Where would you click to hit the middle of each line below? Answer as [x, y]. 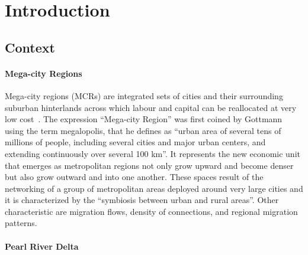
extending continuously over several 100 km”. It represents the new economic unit [153, 153]
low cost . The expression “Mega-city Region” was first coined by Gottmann [144, 119]
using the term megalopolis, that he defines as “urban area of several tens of [143, 130]
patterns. [21, 223]
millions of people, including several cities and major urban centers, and [135, 142]
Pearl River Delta [42, 246]
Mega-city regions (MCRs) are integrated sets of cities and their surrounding [144, 95]
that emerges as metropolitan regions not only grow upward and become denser [149, 165]
